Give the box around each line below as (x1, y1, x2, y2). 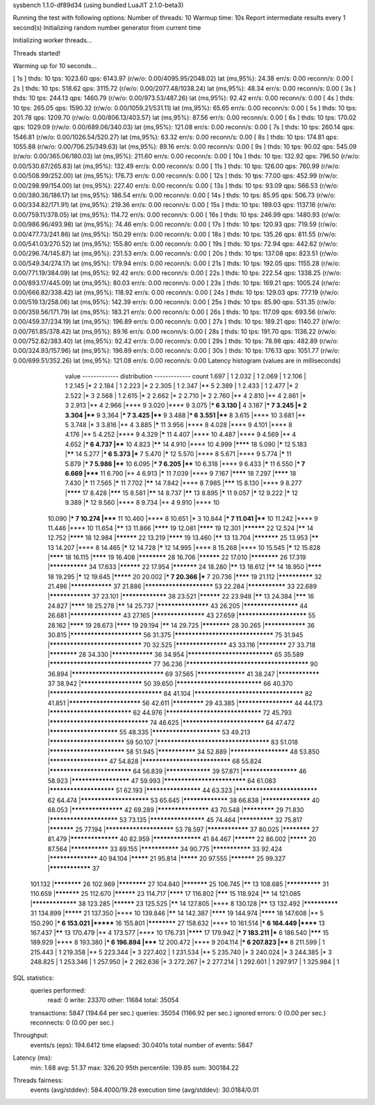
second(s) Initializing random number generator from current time (12, 23, 201, 31)
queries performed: (30, 986, 86, 995)
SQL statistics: (12, 973, 55, 982)
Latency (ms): (12, 1054, 53, 1062)
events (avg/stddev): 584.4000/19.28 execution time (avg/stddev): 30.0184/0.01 (30, 1086, 259, 1094)
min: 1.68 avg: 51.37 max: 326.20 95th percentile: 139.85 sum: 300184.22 (30, 1063, 240, 1072)
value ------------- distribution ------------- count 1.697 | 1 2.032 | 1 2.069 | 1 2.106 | (65, 372, 307, 381)
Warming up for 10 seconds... (12, 61, 97, 69)
